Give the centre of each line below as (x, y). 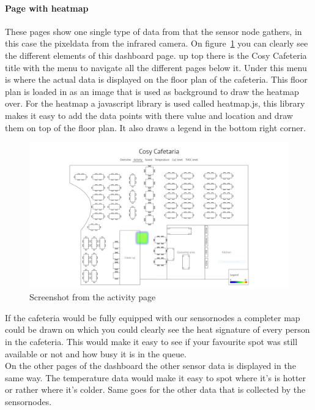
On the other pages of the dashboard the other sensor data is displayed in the (150, 366)
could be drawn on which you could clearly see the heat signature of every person (157, 329)
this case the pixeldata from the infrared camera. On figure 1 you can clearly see (157, 43)
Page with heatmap (47, 8)
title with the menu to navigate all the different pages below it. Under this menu (156, 67)
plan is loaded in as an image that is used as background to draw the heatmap (152, 91)
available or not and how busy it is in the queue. (96, 353)
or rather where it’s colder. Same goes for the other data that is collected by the (155, 389)
